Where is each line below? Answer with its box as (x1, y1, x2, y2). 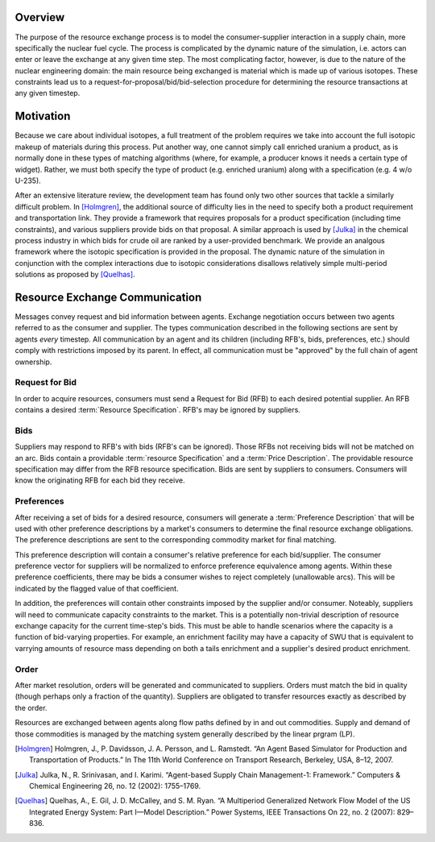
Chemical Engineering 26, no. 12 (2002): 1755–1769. (29, 782, 201, 791)
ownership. (14, 357, 52, 367)
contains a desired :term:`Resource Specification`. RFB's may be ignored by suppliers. (14, 405, 301, 415)
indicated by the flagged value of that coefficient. (14, 583, 179, 593)
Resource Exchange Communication (14, 290, 202, 304)
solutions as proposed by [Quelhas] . (14, 270, 136, 280)
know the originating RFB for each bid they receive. (14, 475, 185, 485)
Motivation (14, 110, 71, 123)
